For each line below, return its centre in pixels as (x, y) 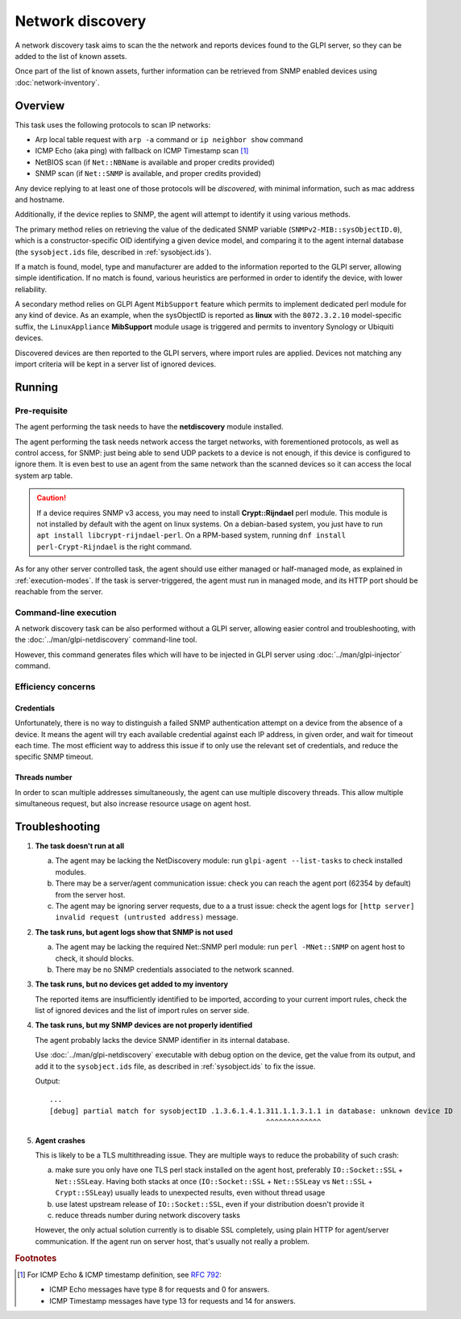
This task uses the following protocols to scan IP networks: (113, 124)
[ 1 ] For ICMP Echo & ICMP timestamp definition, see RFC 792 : (119, 1275)
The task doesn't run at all (80, 846)
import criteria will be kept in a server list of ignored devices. (116, 364)
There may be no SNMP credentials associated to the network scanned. (174, 969)
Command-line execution (66, 612)
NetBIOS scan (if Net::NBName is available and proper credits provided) (155, 162)
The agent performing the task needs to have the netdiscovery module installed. (149, 427)
